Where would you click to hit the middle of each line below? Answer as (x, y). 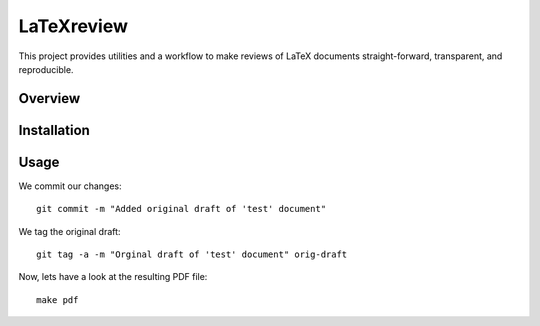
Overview (49, 98)
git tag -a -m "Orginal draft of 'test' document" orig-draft (192, 254)
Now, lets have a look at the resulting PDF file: (113, 277)
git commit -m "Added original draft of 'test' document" (181, 209)
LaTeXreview (73, 26)
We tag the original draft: (69, 231)
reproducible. (46, 69)
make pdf (57, 299)
